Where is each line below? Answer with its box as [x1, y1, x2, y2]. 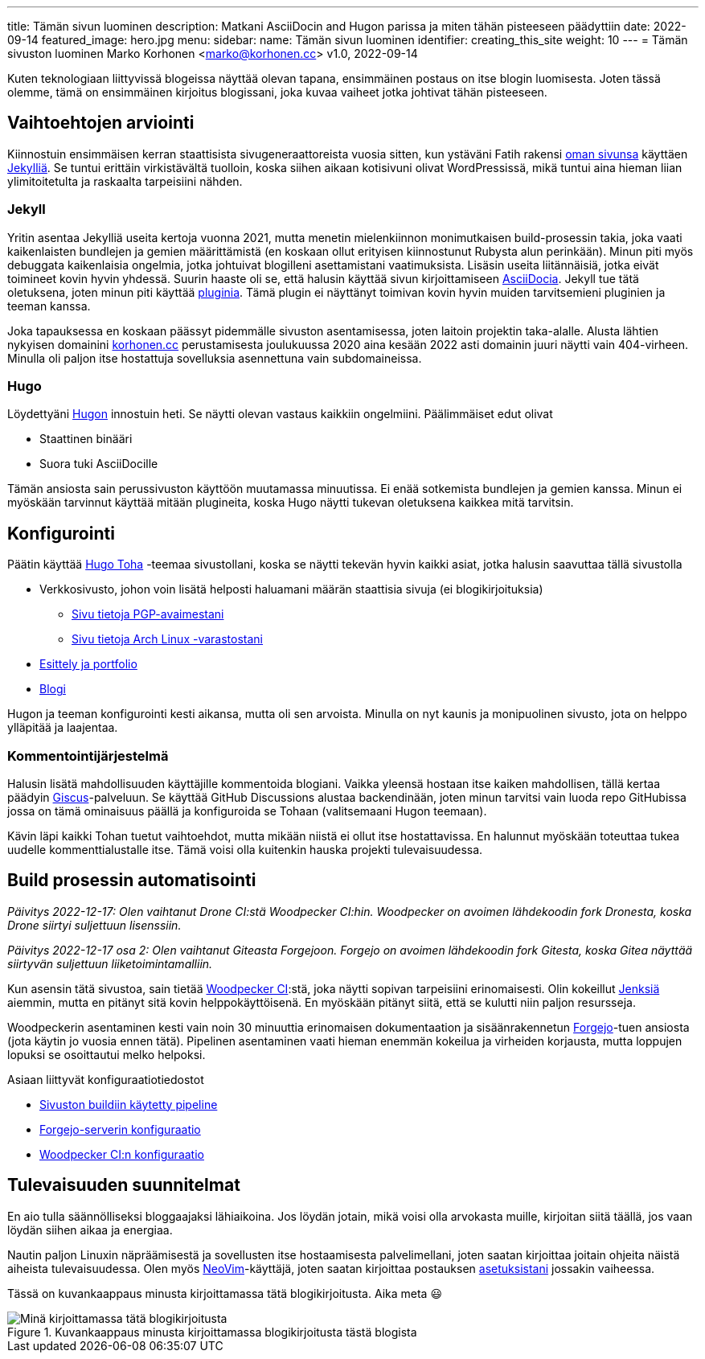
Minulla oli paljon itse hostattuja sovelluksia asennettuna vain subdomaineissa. [7, 351, 422, 365]
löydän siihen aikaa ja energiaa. [7, 1222, 173, 1237]
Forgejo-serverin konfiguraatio [39, 1122, 201, 1136]
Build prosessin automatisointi [7, 870, 256, 891]
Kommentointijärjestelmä [7, 747, 169, 764]
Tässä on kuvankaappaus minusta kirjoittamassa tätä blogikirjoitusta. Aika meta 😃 [7, 1286, 442, 1300]
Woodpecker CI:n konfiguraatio [39, 1147, 204, 1161]
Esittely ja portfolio [39, 657, 137, 671]
